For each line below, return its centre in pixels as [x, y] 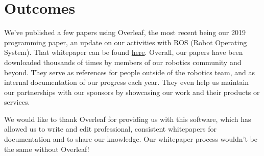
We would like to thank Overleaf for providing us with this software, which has [128, 119]
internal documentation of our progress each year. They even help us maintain [127, 82]
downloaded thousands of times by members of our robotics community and [123, 62]
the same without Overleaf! [47, 149]
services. [17, 102]
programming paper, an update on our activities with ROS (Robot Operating [126, 42]
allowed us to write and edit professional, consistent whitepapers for [110, 129]
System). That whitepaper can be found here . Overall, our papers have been [124, 52]
